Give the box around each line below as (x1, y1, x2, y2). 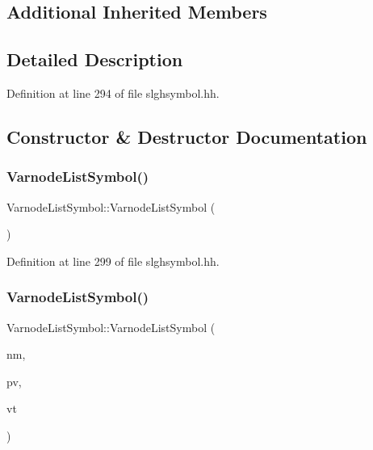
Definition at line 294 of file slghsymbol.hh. (6, 84, 220, 101)
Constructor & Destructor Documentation (6, 124, 367, 149)
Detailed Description (6, 47, 183, 72)
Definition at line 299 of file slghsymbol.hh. (6, 252, 220, 269)
